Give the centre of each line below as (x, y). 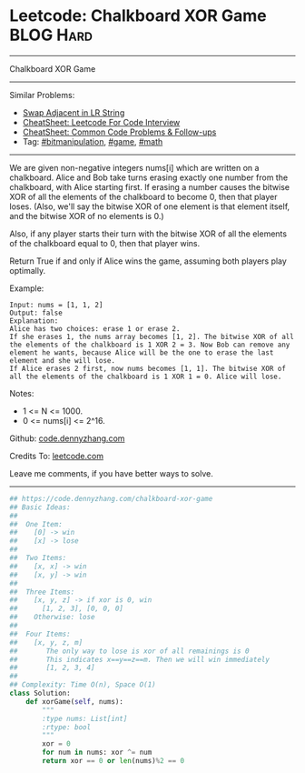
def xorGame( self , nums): (75, 701)
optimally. (28, 270)
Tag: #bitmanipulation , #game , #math (93, 141)
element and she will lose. (63, 360)
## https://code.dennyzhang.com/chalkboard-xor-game (111, 498)
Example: (27, 288)
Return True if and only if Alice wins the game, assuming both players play (148, 261)
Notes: (22, 393)
